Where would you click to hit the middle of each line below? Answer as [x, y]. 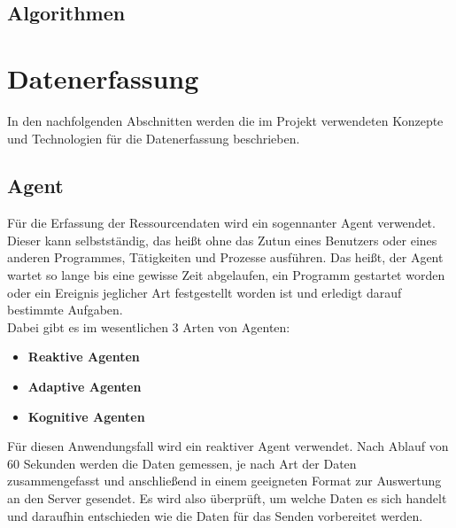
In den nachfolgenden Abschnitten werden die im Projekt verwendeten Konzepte [225, 120]
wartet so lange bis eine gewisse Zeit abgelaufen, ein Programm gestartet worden [226, 275]
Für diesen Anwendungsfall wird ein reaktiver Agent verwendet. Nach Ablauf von [228, 446]
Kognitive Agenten [86, 416]
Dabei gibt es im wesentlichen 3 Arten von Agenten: [149, 326]
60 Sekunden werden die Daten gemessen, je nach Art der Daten [182, 463]
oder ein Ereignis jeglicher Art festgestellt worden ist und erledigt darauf [205, 292]
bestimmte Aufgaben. [65, 310]
